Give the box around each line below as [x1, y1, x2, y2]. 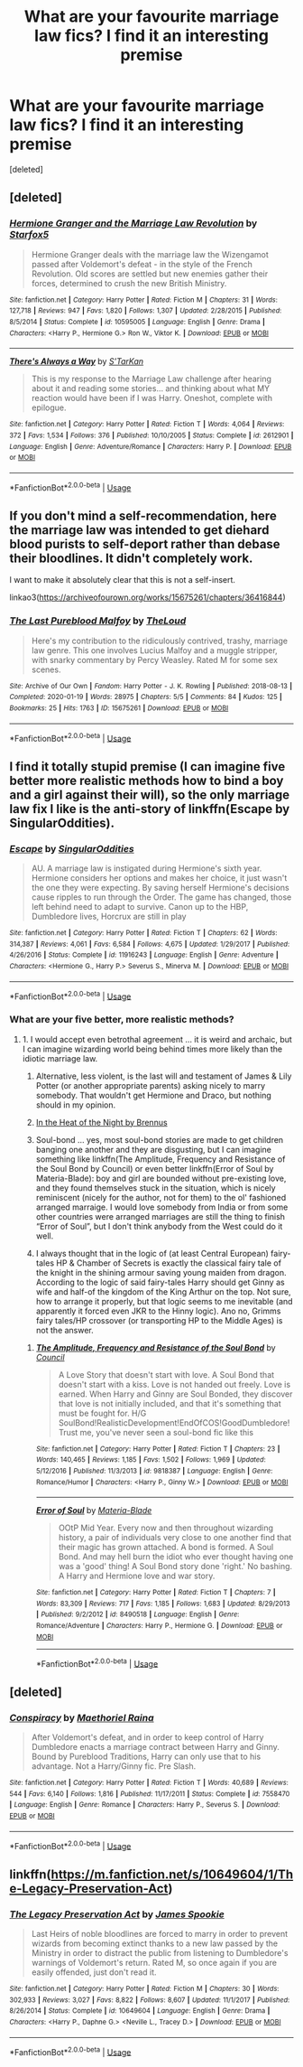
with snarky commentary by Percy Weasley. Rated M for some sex [31, 654, 278, 665]
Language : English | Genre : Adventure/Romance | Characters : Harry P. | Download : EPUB [9, 442, 292, 451]
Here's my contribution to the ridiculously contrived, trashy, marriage [31, 635, 289, 646]
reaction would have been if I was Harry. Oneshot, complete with [31, 393, 273, 404]
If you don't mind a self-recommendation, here [9, 508, 277, 523]
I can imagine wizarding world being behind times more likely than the [22, 1043, 282, 1054]
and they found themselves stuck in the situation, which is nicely [35, 1182, 277, 1193]
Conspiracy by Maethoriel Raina [9, 1711, 155, 1724]
